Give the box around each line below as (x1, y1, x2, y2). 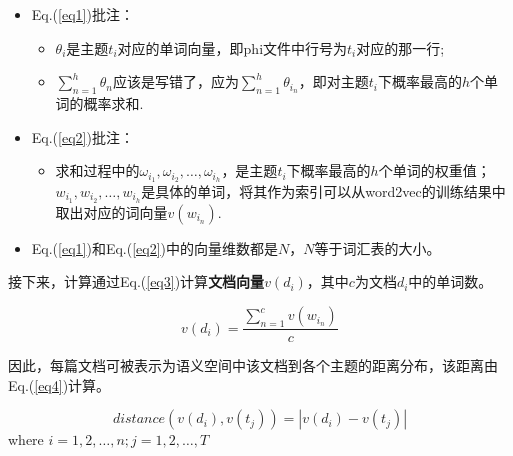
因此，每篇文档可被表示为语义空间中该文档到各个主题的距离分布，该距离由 (8, 355, 498, 376)
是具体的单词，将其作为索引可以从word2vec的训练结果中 (141, 181, 506, 202)
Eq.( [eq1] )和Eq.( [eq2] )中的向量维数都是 (31, 237, 279, 258)
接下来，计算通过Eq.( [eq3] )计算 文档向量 (8, 271, 265, 292)
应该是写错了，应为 (113, 71, 240, 92)
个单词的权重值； (378, 160, 491, 181)
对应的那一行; (356, 37, 445, 58)
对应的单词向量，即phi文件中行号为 (117, 37, 348, 58)
